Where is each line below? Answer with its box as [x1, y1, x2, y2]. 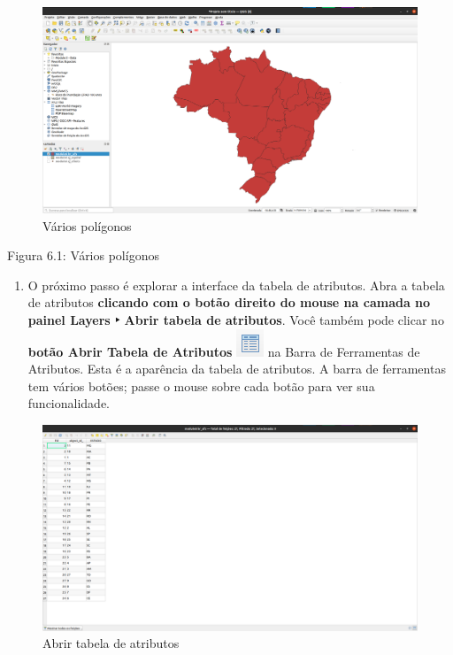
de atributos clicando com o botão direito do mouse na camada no [27, 293, 431, 312]
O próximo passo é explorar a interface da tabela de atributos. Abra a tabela [27, 275, 445, 294]
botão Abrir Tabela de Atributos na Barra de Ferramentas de [27, 342, 420, 360]
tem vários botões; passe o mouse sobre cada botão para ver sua [27, 376, 375, 395]
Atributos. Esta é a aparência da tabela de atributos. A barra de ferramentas [27, 359, 446, 378]
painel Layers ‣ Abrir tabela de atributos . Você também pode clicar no [27, 311, 444, 329]
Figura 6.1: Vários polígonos [7, 246, 159, 265]
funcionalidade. [27, 394, 111, 412]
